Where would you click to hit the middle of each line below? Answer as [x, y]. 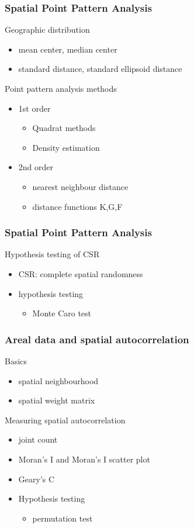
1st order [34, 108]
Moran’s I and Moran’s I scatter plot [84, 459]
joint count [38, 439]
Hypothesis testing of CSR [52, 254]
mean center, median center [68, 49]
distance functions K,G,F [77, 206]
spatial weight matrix [57, 400]
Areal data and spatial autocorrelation [97, 339]
